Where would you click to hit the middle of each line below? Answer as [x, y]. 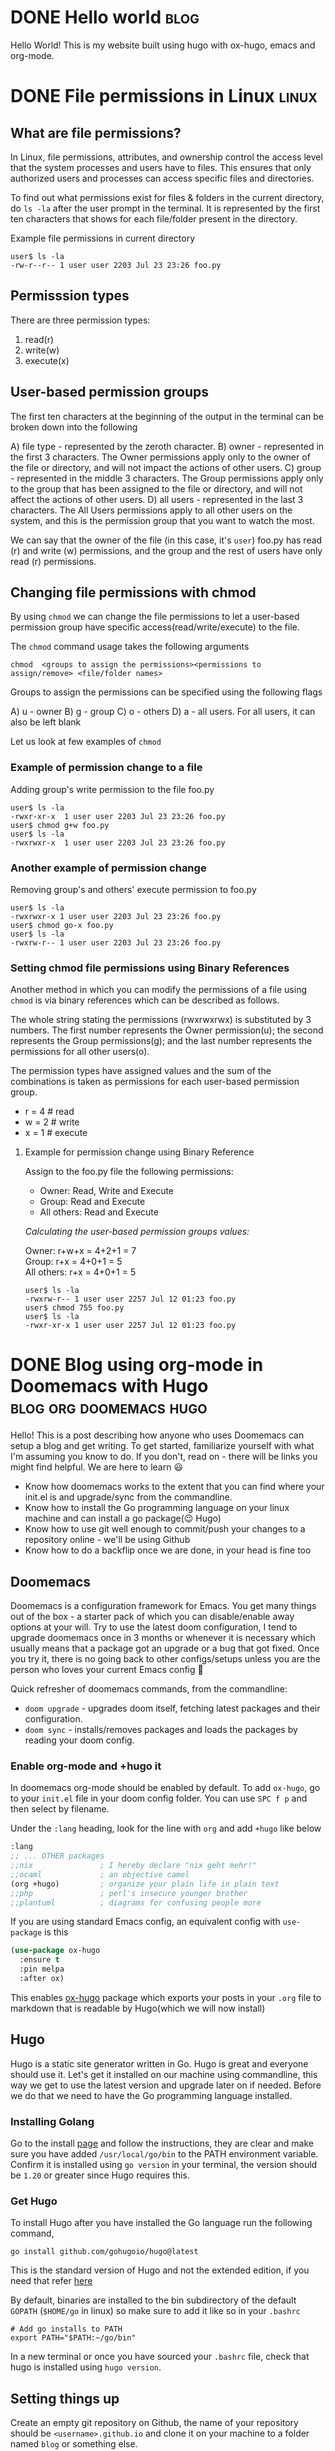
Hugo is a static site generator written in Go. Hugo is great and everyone [159, 2063]
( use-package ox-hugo [55, 1951]
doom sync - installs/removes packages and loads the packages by [161, 1730]
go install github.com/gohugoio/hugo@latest [104, 2252]
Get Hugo [34, 2201]
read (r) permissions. [53, 561]
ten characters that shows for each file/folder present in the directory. [154, 218]
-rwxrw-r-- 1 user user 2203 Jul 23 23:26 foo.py [116, 942]
